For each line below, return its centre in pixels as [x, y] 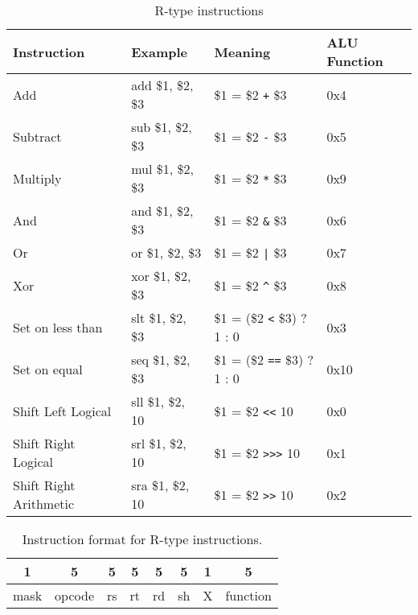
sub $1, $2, [162, 127]
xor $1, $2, [161, 276]
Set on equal [48, 369]
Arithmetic [44, 504]
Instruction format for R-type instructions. [142, 539]
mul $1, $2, [162, 169]
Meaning [242, 52]
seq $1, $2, [161, 359]
